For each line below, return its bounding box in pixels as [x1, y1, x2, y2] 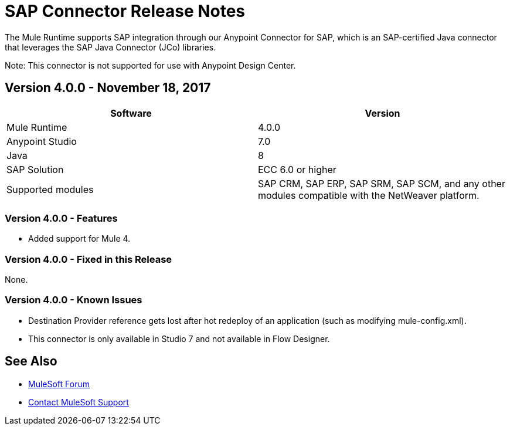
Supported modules [6, 183, 94, 195]
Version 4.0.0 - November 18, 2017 [5, 80, 211, 96]
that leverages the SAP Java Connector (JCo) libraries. [5, 42, 216, 52]
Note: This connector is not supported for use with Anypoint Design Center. [5, 60, 296, 70]
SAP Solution [6, 163, 64, 175]
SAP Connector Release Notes [5, 1, 246, 21]
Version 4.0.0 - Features [5, 212, 118, 224]
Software [110, 107, 152, 119]
